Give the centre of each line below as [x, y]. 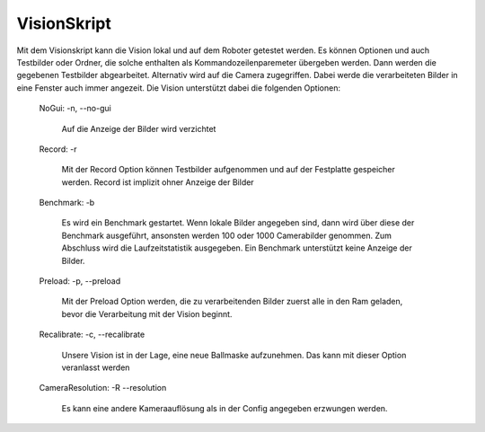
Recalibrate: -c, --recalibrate [92, 335]
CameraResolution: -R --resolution [103, 388]
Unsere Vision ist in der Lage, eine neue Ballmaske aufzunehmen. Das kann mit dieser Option [234, 355]
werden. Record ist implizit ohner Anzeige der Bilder [158, 182]
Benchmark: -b [67, 203]
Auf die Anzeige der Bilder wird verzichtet [139, 128]
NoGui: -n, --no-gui [75, 109]
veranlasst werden [96, 367]
